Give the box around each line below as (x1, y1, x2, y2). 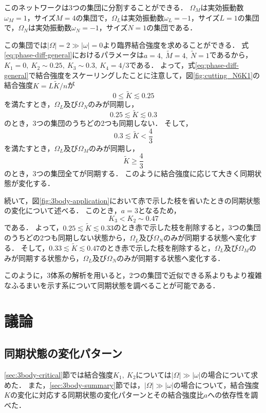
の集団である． (146, 22, 197, 33)
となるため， (138, 205, 181, 216)
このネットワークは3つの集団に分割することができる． (4, 2, 187, 12)
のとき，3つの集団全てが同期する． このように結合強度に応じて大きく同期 (4, 167, 255, 178)
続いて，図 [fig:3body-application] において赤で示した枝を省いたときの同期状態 (4, 195, 260, 205)
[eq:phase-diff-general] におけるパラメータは (4, 49, 144, 60)
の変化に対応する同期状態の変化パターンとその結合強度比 (10, 389, 204, 400)
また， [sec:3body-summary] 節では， (28, 379, 144, 390)
